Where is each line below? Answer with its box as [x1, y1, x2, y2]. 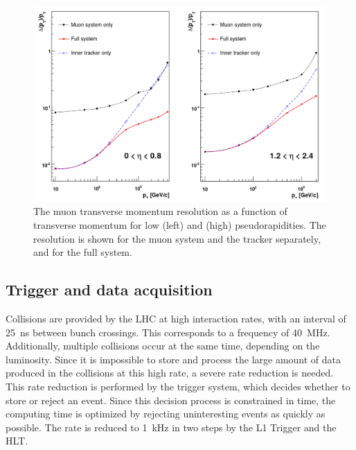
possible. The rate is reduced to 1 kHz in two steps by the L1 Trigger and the [6, 419, 337, 434]
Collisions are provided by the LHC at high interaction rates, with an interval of [6, 311, 346, 325]
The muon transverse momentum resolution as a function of [33, 204, 287, 218]
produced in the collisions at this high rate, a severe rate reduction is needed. [6, 365, 334, 380]
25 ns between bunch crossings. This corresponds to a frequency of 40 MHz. [6, 324, 330, 339]
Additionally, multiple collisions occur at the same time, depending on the [6, 338, 320, 353]
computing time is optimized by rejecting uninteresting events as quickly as [6, 406, 326, 421]
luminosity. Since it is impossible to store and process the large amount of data [6, 352, 341, 366]
